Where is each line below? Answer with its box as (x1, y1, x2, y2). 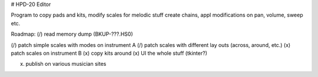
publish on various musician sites (25, 61, 107, 68)
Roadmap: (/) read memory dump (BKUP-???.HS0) (11, 31, 134, 38)
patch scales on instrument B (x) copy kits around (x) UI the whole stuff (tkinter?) (11, 49, 207, 56)
